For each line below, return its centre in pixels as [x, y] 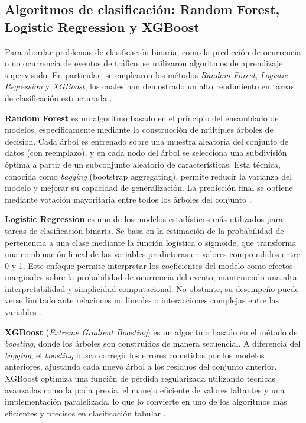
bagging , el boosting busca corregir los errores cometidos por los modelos [135, 355]
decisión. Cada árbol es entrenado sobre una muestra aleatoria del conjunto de [147, 141]
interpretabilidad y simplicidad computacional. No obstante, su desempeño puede [152, 288]
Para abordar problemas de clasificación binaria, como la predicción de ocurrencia [153, 51]
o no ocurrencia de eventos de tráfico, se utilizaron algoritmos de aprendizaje [144, 63]
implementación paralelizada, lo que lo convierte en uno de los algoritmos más [146, 401]
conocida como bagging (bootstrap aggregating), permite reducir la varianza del [149, 176]
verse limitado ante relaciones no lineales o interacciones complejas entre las [142, 300]
